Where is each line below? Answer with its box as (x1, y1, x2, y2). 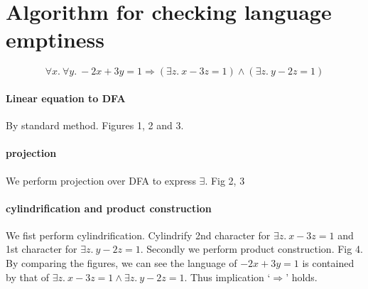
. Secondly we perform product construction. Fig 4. (140, 241, 363, 256)
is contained (302, 256, 355, 271)
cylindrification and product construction (6, 200, 212, 215)
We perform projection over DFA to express (6, 173, 196, 187)
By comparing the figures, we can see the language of (6, 256, 237, 271)
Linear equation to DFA (6, 90, 126, 105)
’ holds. (286, 269, 318, 284)
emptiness (6, 25, 104, 54)
